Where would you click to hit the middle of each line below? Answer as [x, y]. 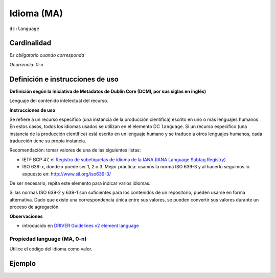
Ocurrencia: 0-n [26, 64]
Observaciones [26, 216]
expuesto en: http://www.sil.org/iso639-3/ [67, 174]
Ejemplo [22, 263]
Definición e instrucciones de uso [64, 79]
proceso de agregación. [34, 207]
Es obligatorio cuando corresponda [47, 55]
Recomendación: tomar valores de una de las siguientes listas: [75, 150]
